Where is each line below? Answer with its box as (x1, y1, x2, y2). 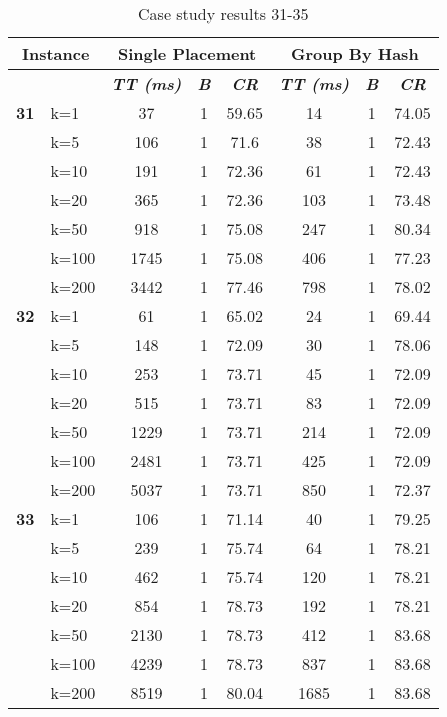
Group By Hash (291, 42, 419, 65)
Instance (21, 42, 90, 65)
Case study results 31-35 (138, 2, 309, 25)
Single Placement (118, 42, 257, 65)
